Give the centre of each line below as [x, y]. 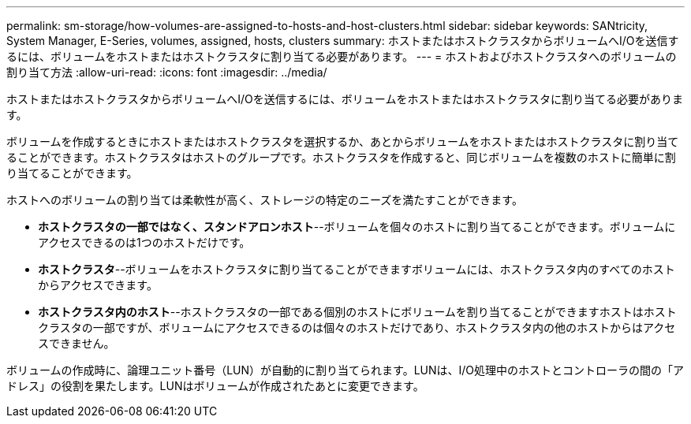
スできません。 [77, 343]
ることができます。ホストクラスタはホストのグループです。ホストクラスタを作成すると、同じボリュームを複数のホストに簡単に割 [341, 157]
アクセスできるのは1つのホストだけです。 [144, 242]
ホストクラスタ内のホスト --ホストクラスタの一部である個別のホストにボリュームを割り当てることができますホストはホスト [357, 312]
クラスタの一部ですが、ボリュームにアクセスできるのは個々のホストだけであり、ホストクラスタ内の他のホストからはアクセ [357, 327]
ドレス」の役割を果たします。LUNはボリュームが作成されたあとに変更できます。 [215, 386]
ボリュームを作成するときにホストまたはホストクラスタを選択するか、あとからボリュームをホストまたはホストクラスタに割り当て [343, 141]
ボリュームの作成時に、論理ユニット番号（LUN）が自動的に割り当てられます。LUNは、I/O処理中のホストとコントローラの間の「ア [345, 370]
